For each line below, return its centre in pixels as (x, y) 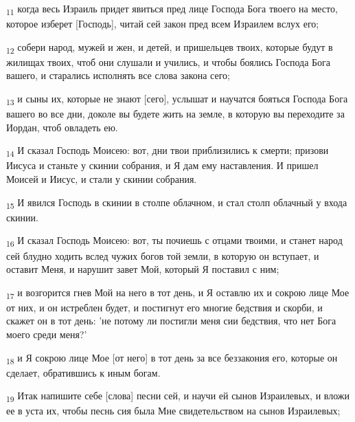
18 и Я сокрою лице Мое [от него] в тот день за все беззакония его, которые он (172, 358)
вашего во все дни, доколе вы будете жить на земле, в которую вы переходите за (175, 114)
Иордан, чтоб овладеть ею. (62, 127)
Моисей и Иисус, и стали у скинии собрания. (102, 179)
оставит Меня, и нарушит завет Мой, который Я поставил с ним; (143, 269)
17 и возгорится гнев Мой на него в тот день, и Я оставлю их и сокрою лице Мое (178, 293)
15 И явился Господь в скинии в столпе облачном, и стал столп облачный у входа (177, 203)
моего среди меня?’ (47, 334)
